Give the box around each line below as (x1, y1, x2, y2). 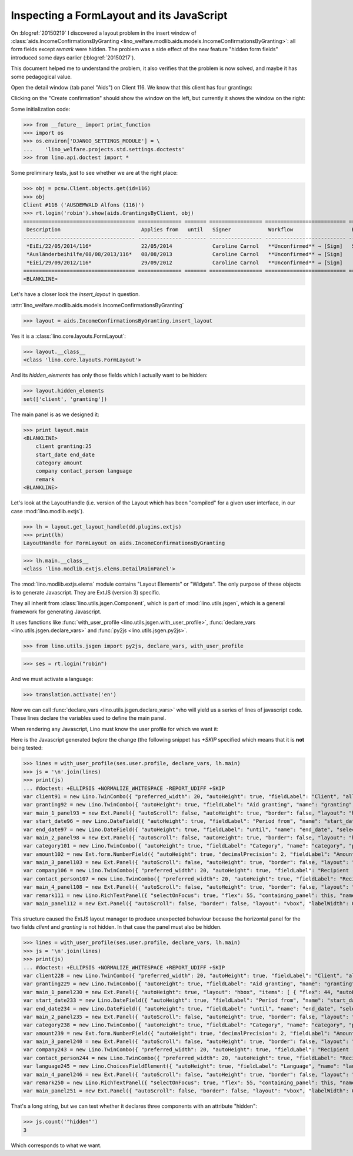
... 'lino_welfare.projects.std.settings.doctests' (23, 146, 185, 152)
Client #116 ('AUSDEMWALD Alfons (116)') (23, 201, 145, 208)
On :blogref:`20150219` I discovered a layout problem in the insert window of (11, 29, 197, 36)
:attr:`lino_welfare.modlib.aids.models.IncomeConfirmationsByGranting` (11, 301, 184, 308)
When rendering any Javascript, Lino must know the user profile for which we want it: (11, 725, 219, 732)
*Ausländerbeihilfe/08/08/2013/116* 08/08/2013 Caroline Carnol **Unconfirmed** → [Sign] (26, 251, 343, 258)
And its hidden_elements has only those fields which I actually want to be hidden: (11, 371, 208, 379)
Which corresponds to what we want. (11, 1142, 102, 1149)
